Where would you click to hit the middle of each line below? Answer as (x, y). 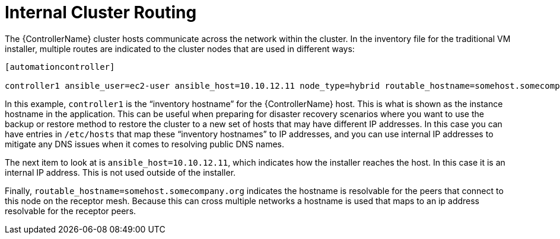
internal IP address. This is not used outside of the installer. (120, 172)
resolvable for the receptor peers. (71, 211)
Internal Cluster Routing (101, 12)
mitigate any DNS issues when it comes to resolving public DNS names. (144, 144)
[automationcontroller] (60, 67)
